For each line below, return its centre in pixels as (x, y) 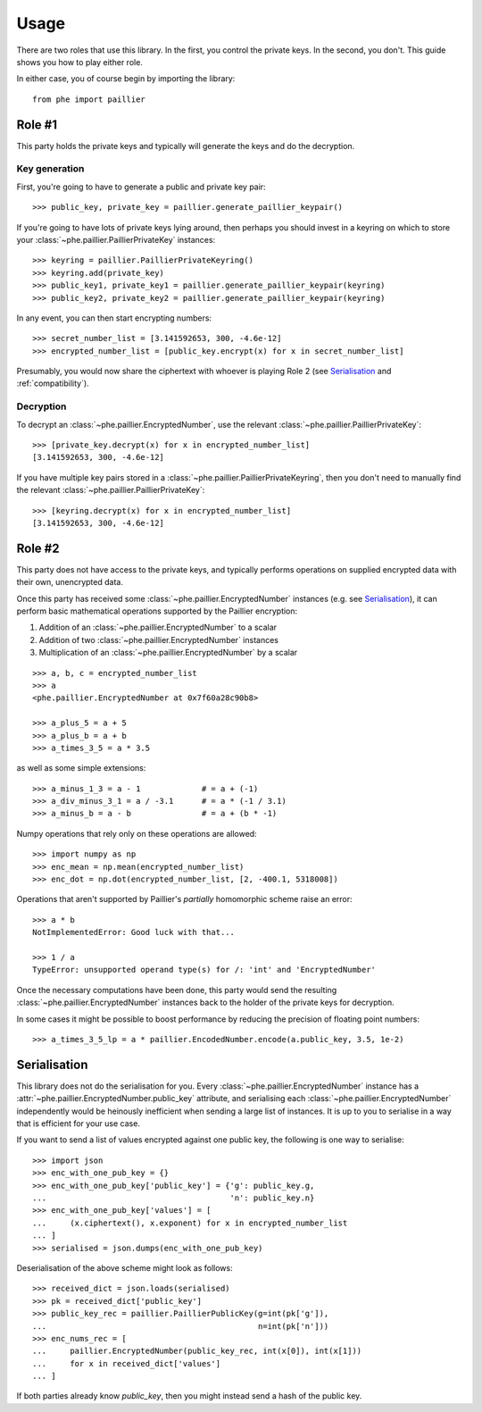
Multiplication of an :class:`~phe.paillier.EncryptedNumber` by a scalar (168, 653)
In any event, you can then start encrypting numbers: (114, 318)
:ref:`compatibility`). (53, 383)
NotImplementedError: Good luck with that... (134, 932)
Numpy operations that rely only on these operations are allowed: (137, 833)
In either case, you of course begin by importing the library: (126, 79)
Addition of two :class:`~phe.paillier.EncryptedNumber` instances (158, 639)
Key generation (50, 169)
